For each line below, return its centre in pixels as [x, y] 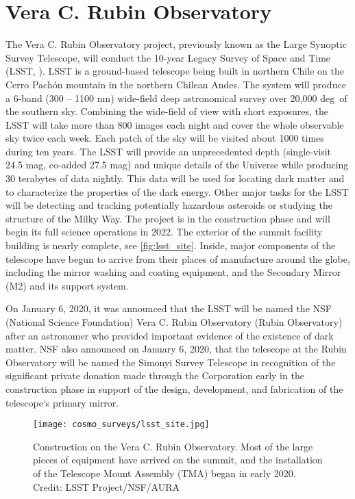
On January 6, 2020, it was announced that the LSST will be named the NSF [169, 308]
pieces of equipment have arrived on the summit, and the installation [178, 460]
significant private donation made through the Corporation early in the [155, 375]
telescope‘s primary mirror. [62, 402]
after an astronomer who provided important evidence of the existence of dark [170, 335]
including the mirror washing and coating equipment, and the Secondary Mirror [173, 272]
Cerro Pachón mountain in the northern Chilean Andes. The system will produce [176, 84]
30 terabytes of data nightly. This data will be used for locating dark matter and [175, 178]
